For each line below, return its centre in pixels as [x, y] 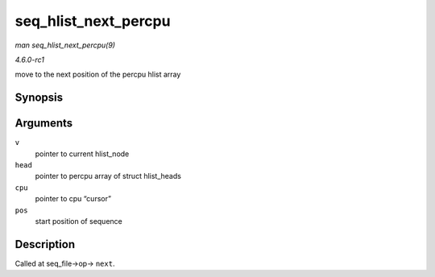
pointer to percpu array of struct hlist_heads [108, 176]
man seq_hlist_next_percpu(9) [65, 45]
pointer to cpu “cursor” [73, 199]
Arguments [44, 124]
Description [45, 244]
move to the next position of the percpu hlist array [98, 74]
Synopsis [39, 98]
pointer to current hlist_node [82, 154]
